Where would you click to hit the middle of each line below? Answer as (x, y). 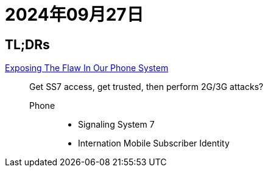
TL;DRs (27, 44)
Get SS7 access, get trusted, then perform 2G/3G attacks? (146, 87)
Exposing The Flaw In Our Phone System (87, 68)
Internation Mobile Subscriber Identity (154, 143)
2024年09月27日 (74, 15)
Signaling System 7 (116, 125)
